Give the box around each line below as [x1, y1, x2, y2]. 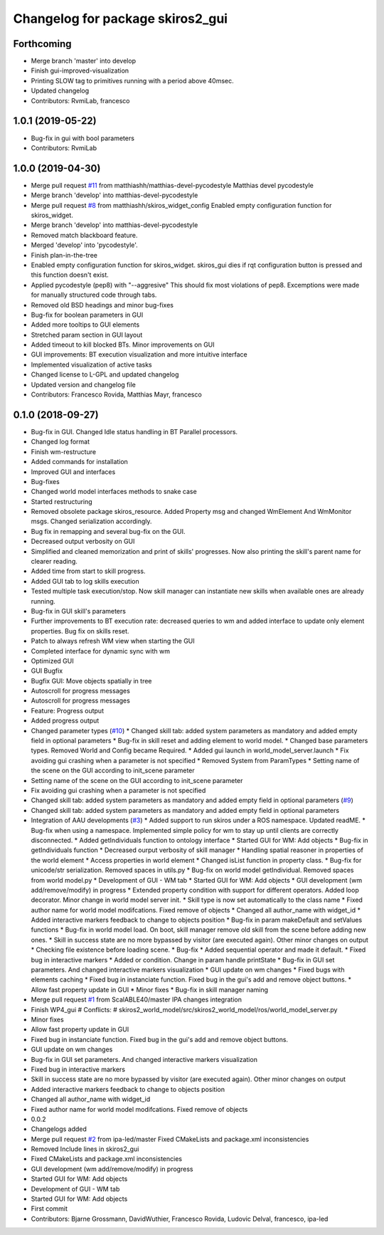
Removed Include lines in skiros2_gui [31, 1145, 139, 1153]
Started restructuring [31, 497, 92, 505]
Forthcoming [13, 38, 72, 50]
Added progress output [31, 716, 100, 725]
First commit [31, 1204, 68, 1213]
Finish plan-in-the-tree [31, 251, 97, 259]
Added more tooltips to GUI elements [31, 320, 140, 329]
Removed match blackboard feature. [31, 231, 138, 239]
